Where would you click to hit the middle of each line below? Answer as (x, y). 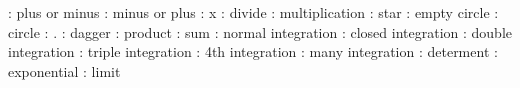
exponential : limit (64, 70)
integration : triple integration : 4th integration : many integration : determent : (253, 51)
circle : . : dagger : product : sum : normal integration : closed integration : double (260, 31)
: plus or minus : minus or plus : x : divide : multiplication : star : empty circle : (253, 12)
